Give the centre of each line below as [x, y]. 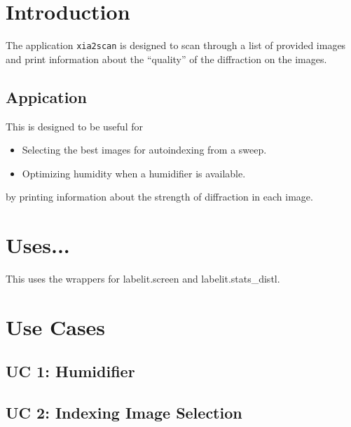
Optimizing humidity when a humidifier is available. [134, 173]
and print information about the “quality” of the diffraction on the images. [166, 59]
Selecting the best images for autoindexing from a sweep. [144, 150]
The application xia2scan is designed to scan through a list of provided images [176, 45]
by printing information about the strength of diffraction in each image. [159, 197]
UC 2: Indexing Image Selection [124, 413]
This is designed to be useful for [74, 126]
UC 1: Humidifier [70, 371]
